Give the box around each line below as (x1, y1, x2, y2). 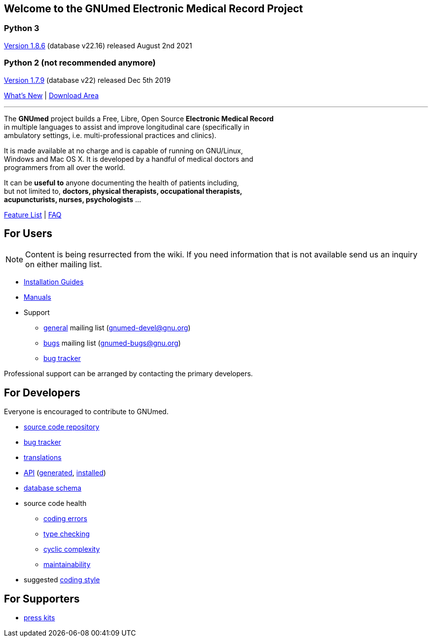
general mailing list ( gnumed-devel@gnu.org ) (43, 323, 191, 332)
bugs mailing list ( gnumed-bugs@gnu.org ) (43, 339, 181, 348)
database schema (24, 484, 81, 493)
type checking (43, 530, 90, 538)
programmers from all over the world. (4, 163, 125, 172)
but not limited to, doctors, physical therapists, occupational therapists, (4, 186, 243, 195)
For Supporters (4, 592, 80, 605)
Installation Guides (24, 278, 84, 286)
